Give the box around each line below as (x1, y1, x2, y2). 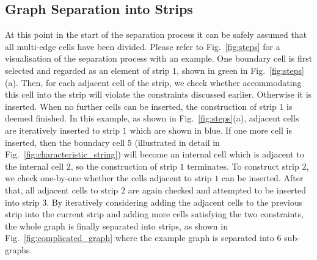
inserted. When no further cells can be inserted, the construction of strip (5, 99, 277, 112)
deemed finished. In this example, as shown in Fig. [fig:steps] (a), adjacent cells (5, 112, 299, 125)
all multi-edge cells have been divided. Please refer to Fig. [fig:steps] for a (5, 40, 280, 52)
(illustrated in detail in (134, 135, 220, 148)
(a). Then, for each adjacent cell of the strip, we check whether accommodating (5, 76, 302, 88)
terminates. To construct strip (187, 159, 299, 172)
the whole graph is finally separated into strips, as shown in (5, 219, 228, 232)
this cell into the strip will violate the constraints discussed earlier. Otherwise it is (5, 88, 312, 101)
